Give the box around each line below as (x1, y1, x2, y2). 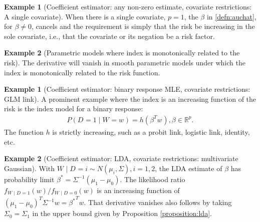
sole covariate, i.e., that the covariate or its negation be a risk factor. (4, 30, 215, 41)
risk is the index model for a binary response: (4, 103, 143, 114)
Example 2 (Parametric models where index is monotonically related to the (4, 47, 240, 58)
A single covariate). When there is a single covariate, (4, 11, 166, 21)
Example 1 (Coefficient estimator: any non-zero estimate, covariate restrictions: (4, 1, 252, 11)
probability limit (4, 174, 55, 184)
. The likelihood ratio (120, 174, 185, 184)
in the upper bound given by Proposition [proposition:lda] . (32, 208, 212, 219)
